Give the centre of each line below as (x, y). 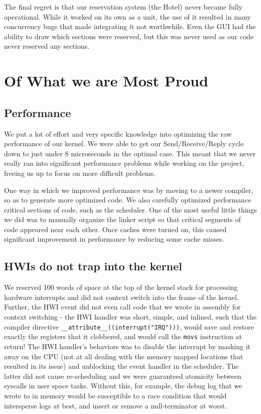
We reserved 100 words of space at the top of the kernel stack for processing (121, 287)
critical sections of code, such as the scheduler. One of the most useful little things (130, 209)
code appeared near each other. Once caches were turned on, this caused (115, 229)
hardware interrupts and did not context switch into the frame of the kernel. (121, 297)
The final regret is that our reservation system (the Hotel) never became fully (123, 7)
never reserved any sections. (47, 46)
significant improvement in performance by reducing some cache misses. (114, 239)
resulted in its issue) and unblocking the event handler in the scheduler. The (121, 366)
